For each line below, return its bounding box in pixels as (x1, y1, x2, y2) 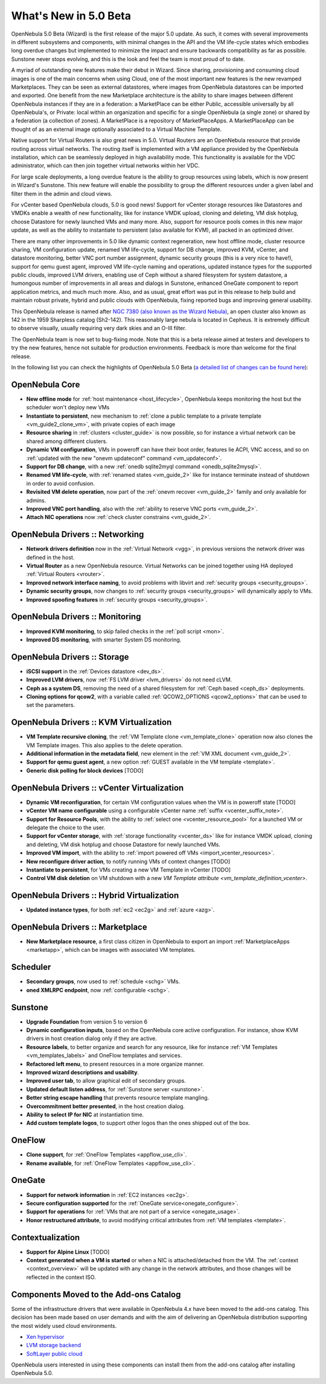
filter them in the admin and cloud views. (11, 190, 113, 197)
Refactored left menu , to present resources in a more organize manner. (26, 1060, 205, 1068)
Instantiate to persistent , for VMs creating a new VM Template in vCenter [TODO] (26, 866, 231, 873)
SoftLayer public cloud (26, 1350, 83, 1357)
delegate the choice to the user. (26, 824, 106, 831)
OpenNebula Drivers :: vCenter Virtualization (11, 782, 184, 793)
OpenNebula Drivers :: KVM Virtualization (11, 717, 172, 727)
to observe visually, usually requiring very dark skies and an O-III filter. (11, 325, 187, 332)
